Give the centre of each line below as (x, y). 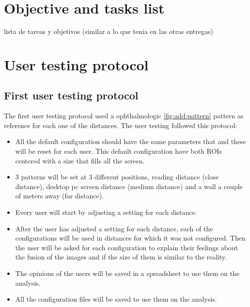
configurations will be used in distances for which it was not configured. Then (130, 238)
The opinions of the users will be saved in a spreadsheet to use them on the (127, 273)
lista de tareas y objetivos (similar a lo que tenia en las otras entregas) (109, 31)
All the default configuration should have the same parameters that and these (131, 141)
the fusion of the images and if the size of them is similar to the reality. (121, 257)
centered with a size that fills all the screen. (80, 160)
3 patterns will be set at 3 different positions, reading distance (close (117, 177)
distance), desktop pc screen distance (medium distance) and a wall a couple (129, 186)
